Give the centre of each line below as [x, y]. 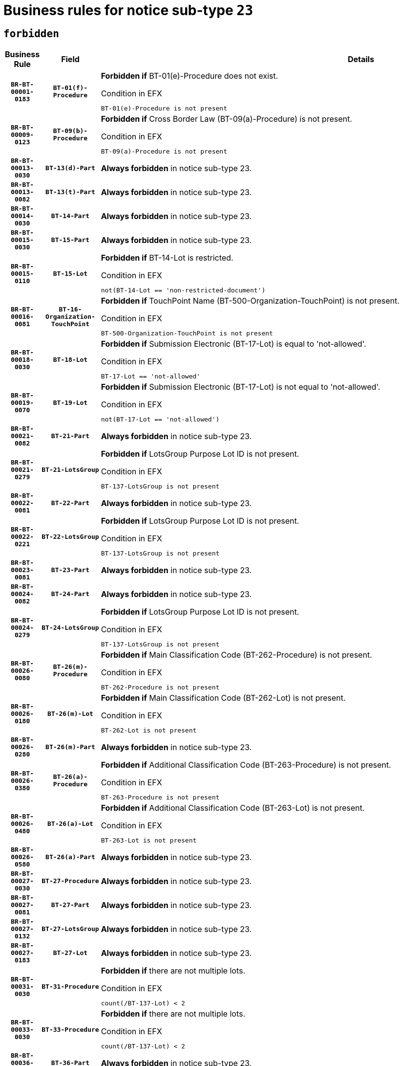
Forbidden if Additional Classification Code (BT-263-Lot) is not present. [233, 808]
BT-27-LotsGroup [70, 929]
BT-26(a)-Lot [70, 823]
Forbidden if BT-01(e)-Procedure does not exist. [190, 76]
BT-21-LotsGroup [70, 469]
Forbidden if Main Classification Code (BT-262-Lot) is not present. [223, 698]
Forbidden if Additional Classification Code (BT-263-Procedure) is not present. [246, 765]
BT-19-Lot [70, 402]
